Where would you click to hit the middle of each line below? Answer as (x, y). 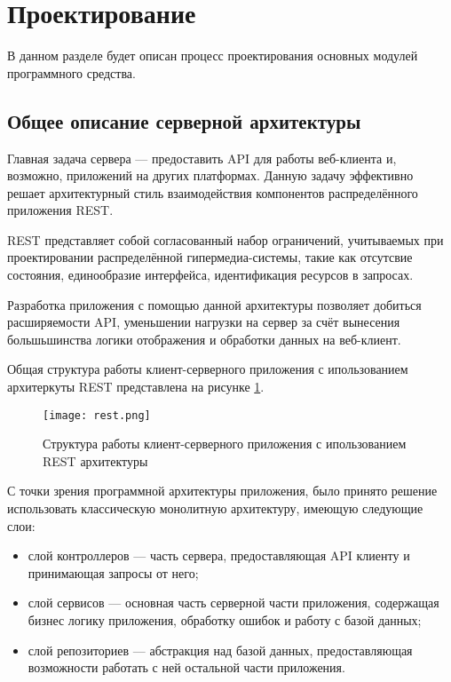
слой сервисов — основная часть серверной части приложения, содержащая (233, 603)
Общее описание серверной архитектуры (184, 120)
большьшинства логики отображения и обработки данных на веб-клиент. (204, 339)
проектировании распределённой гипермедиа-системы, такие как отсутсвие (210, 257)
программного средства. (71, 72)
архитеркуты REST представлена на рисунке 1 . (136, 387)
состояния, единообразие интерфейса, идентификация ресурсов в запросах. (210, 275)
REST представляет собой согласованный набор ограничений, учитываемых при (225, 239)
